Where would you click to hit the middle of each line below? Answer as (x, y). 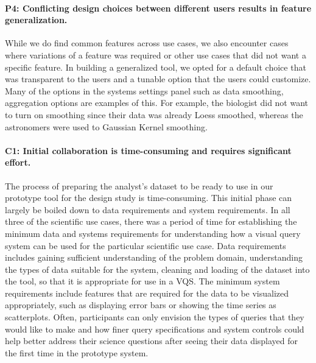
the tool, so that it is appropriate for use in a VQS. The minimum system (142, 281)
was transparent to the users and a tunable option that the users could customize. (158, 79)
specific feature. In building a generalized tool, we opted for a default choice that (156, 67)
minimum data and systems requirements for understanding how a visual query (153, 233)
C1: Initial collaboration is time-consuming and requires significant (148, 150)
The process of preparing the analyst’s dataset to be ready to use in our (139, 185)
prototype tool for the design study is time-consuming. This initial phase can (149, 198)
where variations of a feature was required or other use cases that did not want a (156, 55)
